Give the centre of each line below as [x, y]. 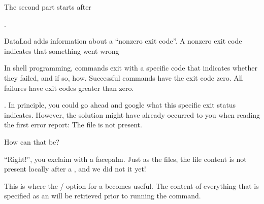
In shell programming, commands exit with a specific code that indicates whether [131, 68]
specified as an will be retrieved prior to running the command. [103, 196]
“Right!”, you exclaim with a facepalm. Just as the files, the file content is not [125, 159]
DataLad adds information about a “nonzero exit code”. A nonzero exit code [123, 41]
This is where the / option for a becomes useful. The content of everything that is [131, 185]
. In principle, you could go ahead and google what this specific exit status [120, 105]
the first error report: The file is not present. [73, 125]
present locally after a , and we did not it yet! [75, 169]
